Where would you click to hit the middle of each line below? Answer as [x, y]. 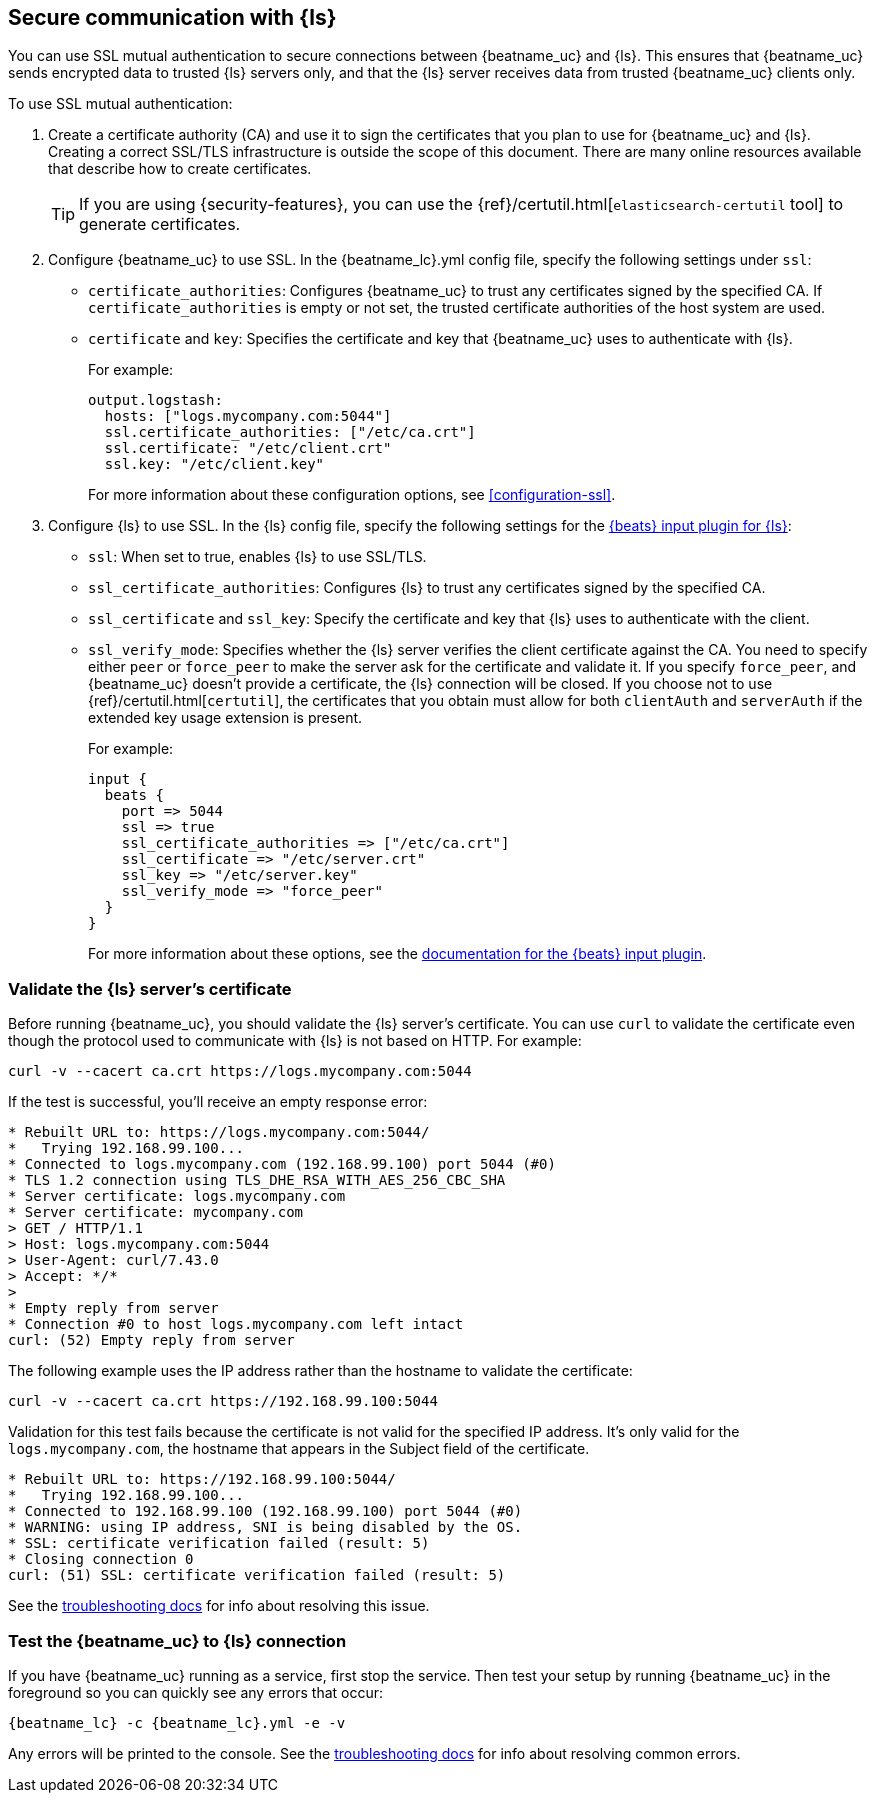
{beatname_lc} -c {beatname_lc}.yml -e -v [177, 1722]
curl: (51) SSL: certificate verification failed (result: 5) [257, 1575]
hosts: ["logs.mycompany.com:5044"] [248, 416]
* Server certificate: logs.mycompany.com [177, 1196]
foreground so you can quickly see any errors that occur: [196, 1692]
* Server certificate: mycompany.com [156, 1212]
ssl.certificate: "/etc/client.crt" [248, 448]
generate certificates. [160, 224]
